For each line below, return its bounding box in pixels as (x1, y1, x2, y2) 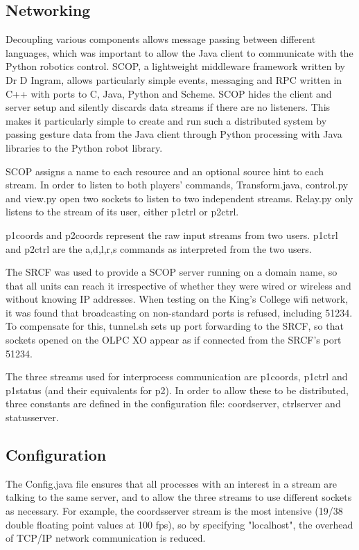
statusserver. (6, 410, 59, 425)
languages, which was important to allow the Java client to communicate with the (6, 45, 353, 60)
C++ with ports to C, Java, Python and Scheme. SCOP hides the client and (6, 86, 332, 100)
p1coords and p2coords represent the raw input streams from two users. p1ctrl (6, 227, 338, 242)
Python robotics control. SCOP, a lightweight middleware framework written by (6, 59, 345, 73)
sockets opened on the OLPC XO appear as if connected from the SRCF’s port (6, 332, 342, 347)
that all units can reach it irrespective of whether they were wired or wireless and (6, 278, 351, 292)
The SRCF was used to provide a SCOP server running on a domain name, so (6, 265, 338, 279)
